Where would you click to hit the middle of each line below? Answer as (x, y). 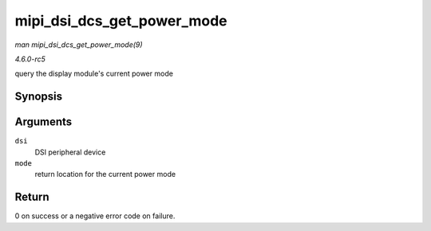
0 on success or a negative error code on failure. (95, 216)
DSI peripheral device (70, 152)
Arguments (43, 122)
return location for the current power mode (105, 174)
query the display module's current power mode (94, 74)
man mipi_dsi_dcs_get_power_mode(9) (79, 45)
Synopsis (39, 97)
